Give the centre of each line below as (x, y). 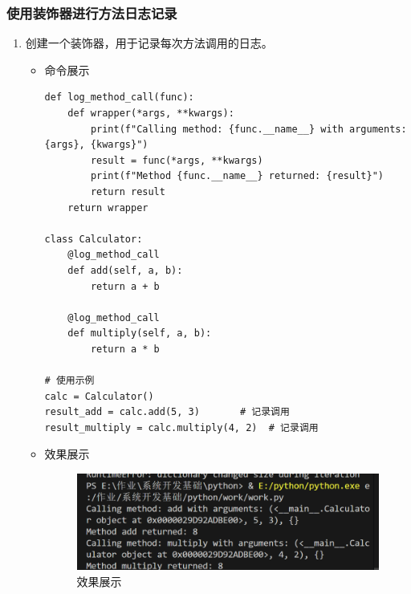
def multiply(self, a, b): (140, 334)
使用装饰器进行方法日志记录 (92, 12)
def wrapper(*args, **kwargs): (151, 113)
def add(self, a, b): (125, 270)
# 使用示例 (69, 381)
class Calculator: (94, 239)
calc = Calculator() (99, 396)
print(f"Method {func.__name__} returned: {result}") (237, 176)
